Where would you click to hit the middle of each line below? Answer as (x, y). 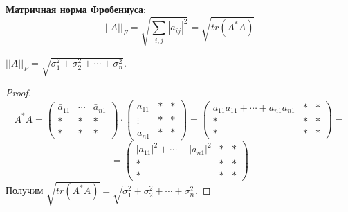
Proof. (18, 92)
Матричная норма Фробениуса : (76, 9)
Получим (25, 190)
